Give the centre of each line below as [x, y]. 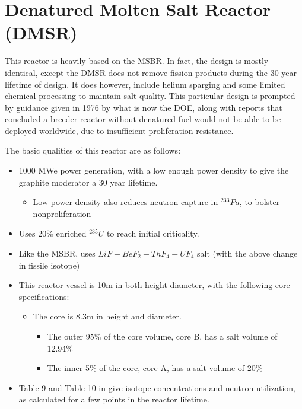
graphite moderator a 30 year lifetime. [88, 182]
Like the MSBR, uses [57, 253]
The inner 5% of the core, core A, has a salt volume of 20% [155, 368]
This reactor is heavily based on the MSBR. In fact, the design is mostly [137, 61]
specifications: [44, 296]
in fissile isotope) [49, 265]
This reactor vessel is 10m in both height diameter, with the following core [154, 285]
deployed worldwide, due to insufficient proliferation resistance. [119, 130]
